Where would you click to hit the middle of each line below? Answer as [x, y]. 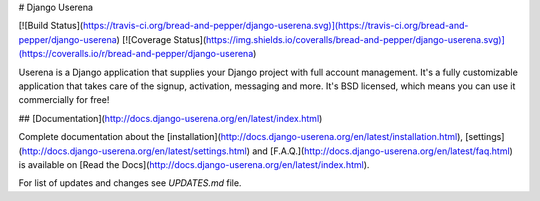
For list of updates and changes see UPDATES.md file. [130, 183]
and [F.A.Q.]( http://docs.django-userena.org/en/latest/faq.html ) [382, 151]
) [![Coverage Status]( [161, 39]
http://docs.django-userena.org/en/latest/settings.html [134, 151]
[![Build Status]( [51, 26]
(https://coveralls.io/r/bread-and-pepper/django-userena [136, 54]
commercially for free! [64, 100]
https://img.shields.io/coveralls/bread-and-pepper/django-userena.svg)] [355, 39]
